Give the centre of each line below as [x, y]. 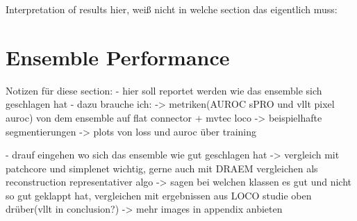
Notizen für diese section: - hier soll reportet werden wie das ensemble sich [164, 90]
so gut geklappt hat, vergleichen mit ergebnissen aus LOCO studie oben [159, 195]
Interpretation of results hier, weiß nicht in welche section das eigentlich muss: [172, 9]
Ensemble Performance [118, 57]
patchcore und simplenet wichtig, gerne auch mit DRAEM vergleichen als [162, 168]
